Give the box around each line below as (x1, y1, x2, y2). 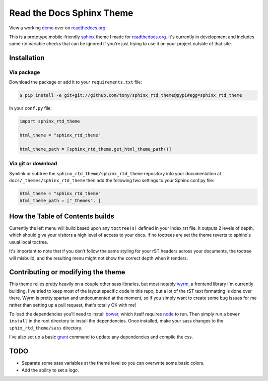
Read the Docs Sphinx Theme (9, 7, 134, 18)
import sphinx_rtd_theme (19, 119, 80, 124)
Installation (9, 54, 45, 62)
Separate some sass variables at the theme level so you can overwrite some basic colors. (21, 360, 204, 366)
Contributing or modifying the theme (9, 268, 126, 276)
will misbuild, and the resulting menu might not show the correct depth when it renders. (9, 255, 188, 261)
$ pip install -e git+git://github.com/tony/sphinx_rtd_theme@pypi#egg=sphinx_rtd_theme (19, 92, 243, 98)
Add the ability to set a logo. (21, 367, 79, 373)
